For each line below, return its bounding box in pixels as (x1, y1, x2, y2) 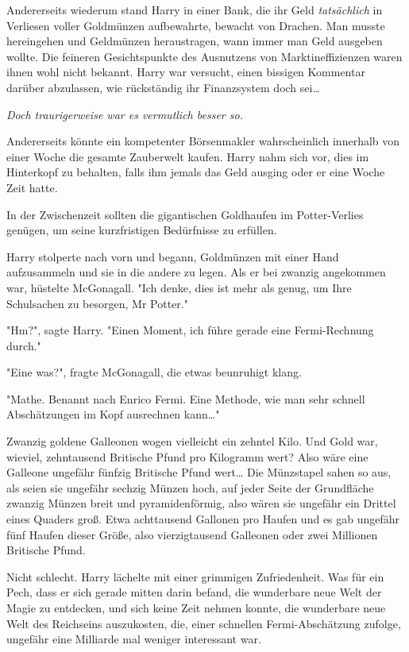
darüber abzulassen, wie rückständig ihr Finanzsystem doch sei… (6, 79, 320, 95)
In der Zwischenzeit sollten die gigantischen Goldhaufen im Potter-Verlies (6, 206, 364, 222)
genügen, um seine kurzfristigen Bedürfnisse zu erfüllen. (6, 222, 277, 238)
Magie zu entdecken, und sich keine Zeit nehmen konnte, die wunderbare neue (6, 600, 386, 615)
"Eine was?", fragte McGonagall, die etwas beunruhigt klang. (6, 364, 302, 380)
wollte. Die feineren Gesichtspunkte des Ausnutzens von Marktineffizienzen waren (6, 48, 403, 64)
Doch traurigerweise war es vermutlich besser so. (6, 106, 243, 122)
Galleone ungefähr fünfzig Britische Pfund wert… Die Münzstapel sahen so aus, (6, 464, 392, 480)
